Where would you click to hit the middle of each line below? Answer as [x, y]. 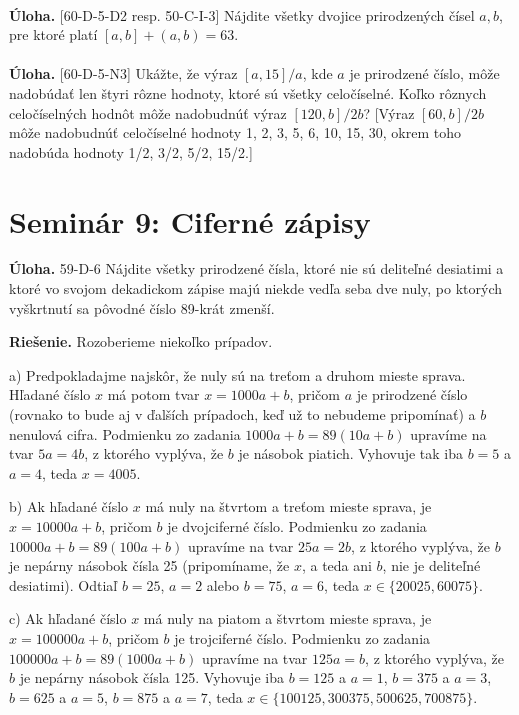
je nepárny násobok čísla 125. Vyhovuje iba [151, 677]
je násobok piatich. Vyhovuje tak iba [351, 453]
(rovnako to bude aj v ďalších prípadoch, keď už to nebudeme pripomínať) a [242, 414]
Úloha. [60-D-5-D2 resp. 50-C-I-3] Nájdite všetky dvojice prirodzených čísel [242, 14]
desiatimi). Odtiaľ [63, 584]
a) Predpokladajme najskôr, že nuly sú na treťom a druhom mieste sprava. [237, 374]
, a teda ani [336, 565]
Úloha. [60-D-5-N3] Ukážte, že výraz [123, 73]
